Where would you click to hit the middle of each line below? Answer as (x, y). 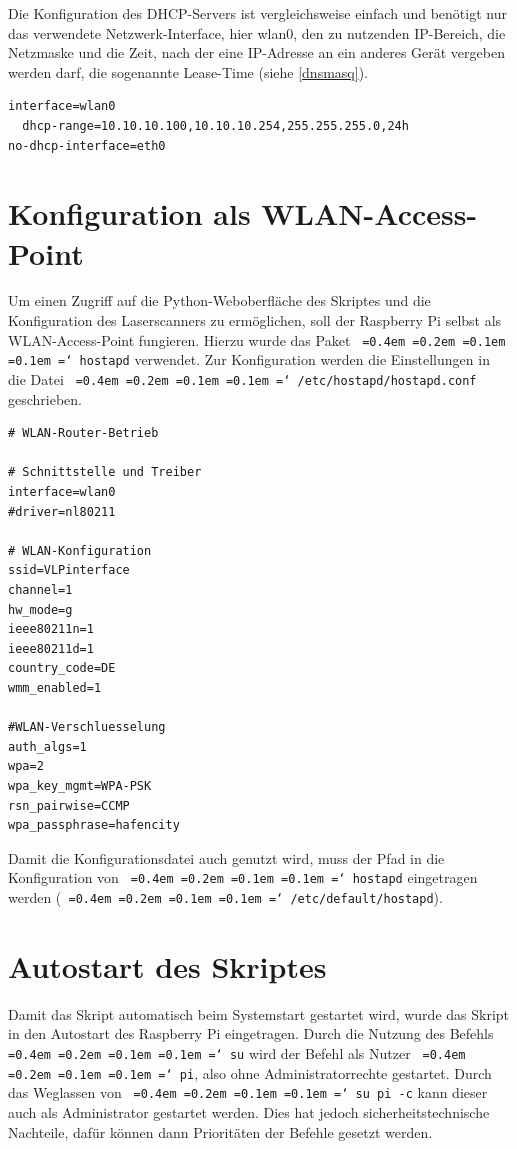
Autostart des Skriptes (167, 965)
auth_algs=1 (47, 746)
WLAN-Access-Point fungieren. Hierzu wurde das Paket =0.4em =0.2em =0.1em (257, 339)
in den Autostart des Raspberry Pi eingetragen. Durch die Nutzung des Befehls (251, 1033)
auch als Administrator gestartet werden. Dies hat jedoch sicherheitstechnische (249, 1111)
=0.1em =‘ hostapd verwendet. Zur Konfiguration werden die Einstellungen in (249, 359)
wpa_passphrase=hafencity (94, 825)
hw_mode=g (40, 609)
